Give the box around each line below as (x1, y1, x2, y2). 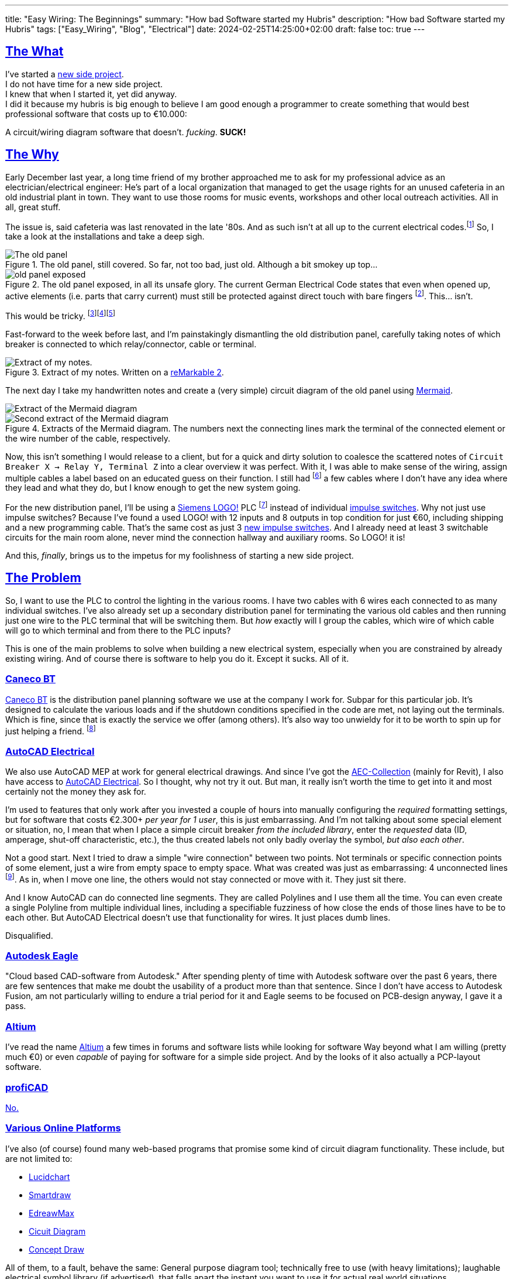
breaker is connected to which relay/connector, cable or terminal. (5, 338, 257, 349)
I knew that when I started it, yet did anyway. (5, 88, 177, 99)
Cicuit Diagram (29, 1226, 86, 1236)
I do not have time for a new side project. (5, 78, 163, 89)
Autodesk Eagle (5, 950, 78, 962)
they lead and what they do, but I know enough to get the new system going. (5, 483, 301, 493)
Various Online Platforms (5, 1122, 121, 1134)
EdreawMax (29, 1208, 74, 1218)
